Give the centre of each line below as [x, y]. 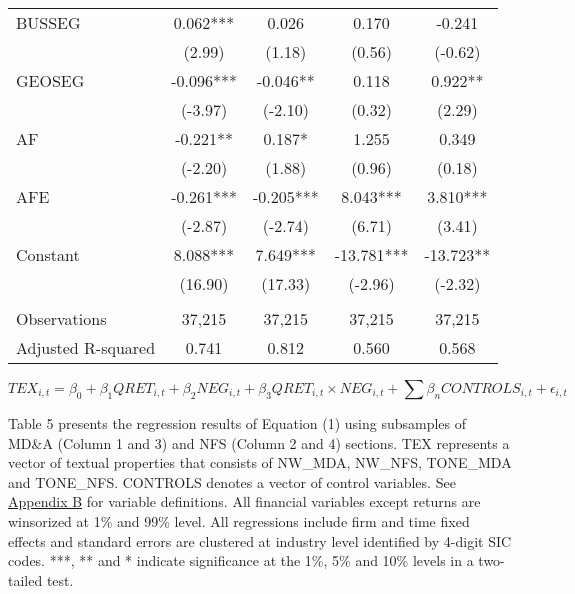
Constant [48, 254]
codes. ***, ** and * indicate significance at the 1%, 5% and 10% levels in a [241, 560]
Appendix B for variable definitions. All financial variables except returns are [244, 501]
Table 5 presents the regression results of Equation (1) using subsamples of [237, 423]
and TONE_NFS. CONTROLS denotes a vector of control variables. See [232, 481]
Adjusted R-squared [86, 347]
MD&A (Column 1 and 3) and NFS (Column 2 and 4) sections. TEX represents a [259, 442]
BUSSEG [48, 22]
